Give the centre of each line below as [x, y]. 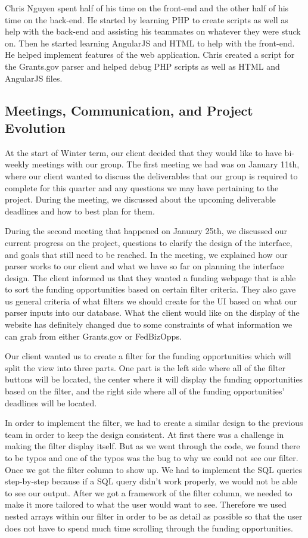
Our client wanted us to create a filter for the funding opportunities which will [148, 356]
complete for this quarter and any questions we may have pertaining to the [142, 187]
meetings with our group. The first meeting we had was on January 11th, [166, 164]
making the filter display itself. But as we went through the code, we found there [153, 446]
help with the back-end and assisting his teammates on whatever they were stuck [153, 31]
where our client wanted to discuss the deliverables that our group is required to [151, 175]
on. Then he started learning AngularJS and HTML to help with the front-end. [150, 43]
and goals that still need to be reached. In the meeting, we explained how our [146, 254]
